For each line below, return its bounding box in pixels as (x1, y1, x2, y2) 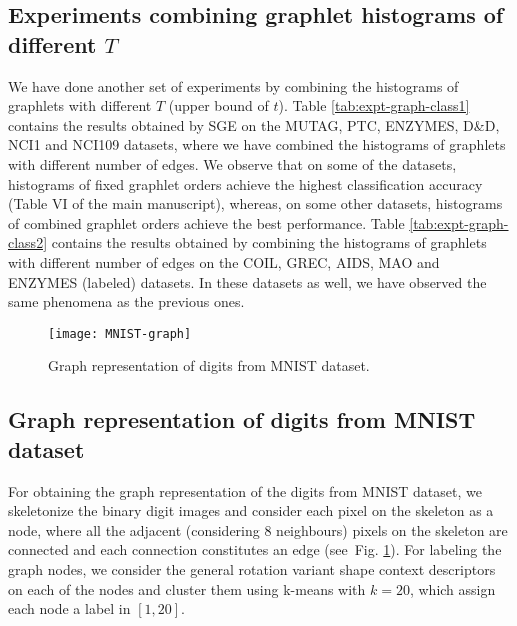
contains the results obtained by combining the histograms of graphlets (51, 232, 487, 253)
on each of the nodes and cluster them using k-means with (8, 578, 366, 599)
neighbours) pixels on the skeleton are (276, 519, 508, 540)
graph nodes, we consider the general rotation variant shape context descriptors (8, 558, 496, 579)
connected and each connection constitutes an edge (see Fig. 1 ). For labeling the (8, 539, 502, 560)
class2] (8, 232, 48, 253)
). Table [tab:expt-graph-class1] (278, 95, 470, 116)
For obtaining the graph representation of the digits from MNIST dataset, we (8, 480, 482, 501)
